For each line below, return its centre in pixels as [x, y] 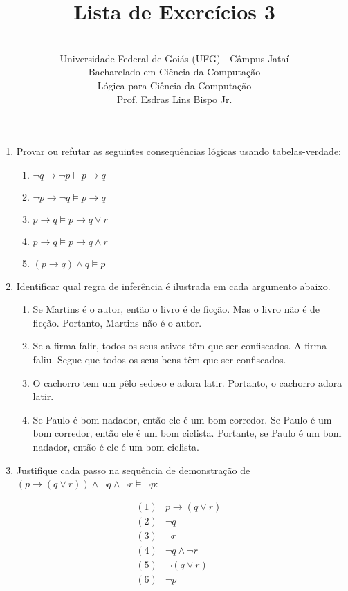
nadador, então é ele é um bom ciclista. [116, 447]
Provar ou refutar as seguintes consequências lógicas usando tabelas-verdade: [179, 151]
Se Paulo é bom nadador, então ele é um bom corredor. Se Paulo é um [182, 419]
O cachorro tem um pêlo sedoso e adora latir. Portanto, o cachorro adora [187, 382]
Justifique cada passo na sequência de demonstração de [133, 470]
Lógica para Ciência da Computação [174, 85]
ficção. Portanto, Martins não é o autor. [117, 322]
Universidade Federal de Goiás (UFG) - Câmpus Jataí [174, 58]
